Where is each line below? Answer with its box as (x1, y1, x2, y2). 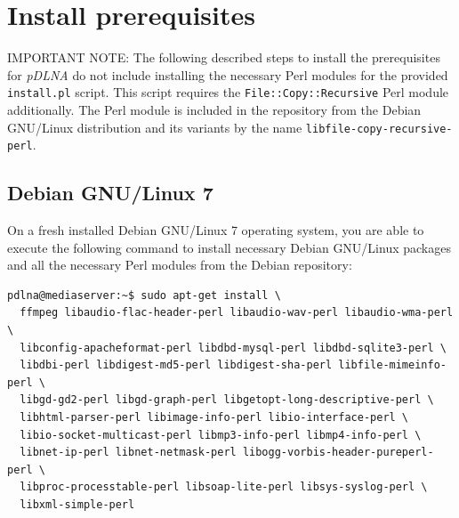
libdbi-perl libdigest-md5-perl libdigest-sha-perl (20, 359, 333, 372)
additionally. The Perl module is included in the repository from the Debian (7, 100, 422, 118)
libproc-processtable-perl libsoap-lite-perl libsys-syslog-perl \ (20, 481, 428, 494)
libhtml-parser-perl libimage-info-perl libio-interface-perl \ (20, 411, 409, 425)
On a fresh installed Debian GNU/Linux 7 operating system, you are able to (7, 221, 424, 239)
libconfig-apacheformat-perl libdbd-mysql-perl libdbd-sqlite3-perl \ (20, 341, 447, 354)
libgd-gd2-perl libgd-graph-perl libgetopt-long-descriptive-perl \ (20, 393, 434, 407)
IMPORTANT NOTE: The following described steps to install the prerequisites (7, 48, 440, 67)
